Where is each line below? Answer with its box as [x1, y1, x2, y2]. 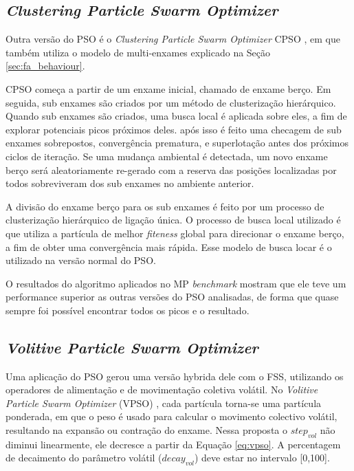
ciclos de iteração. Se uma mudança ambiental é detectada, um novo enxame [5, 149, 328, 163]
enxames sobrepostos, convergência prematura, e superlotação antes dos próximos [5, 135, 349, 150]
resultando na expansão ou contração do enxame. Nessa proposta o [5, 423, 287, 437]
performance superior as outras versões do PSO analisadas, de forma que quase [5, 289, 339, 304]
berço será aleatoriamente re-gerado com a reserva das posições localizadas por [5, 162, 337, 177]
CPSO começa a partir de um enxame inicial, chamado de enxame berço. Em [5, 81, 331, 96]
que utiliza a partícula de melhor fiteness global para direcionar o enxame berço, [5, 226, 344, 240]
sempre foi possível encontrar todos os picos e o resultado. [5, 303, 250, 317]
